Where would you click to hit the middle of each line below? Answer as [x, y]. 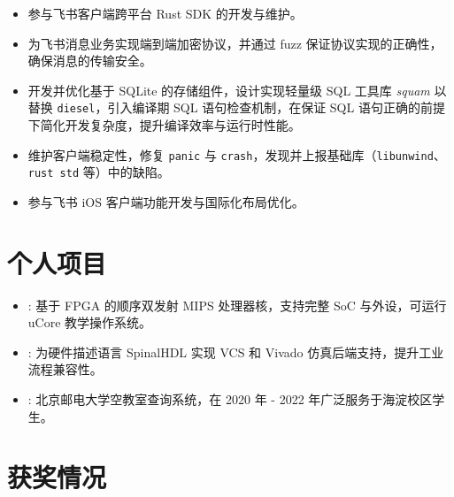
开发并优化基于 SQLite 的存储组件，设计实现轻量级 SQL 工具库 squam [229, 90]
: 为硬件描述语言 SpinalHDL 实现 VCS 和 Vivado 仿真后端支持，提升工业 [236, 352]
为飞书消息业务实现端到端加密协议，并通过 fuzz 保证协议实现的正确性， [235, 43]
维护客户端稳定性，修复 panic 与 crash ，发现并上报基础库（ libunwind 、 [237, 154]
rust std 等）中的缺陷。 [99, 172]
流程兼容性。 [65, 369]
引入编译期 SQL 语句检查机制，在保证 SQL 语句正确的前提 [276, 107]
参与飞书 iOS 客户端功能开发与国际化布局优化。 [166, 201]
